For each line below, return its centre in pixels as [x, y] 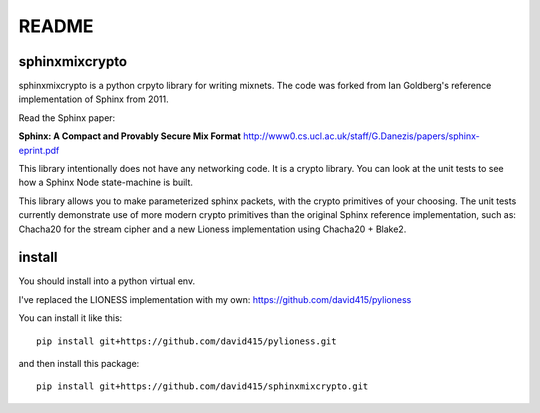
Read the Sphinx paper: [67, 117]
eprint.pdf [39, 150]
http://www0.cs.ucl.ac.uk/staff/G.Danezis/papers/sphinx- [361, 136]
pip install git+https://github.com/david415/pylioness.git [186, 341]
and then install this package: [79, 364]
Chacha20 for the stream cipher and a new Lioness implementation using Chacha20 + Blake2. [212, 229]
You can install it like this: [70, 318]
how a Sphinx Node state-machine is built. [106, 182]
